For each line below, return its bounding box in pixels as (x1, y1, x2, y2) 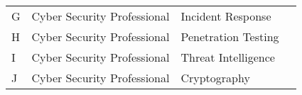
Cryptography (180, 69, 250, 86)
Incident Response (180, 8, 271, 24)
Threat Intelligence (180, 49, 275, 65)
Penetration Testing (180, 28, 279, 45)
